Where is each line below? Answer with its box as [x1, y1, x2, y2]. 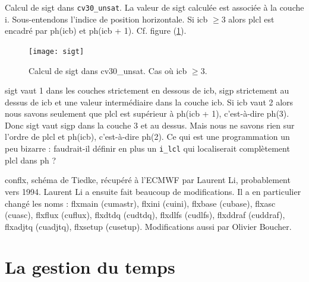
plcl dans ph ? [5, 153, 56, 166]
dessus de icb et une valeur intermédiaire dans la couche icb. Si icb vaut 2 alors [5, 95, 294, 108]
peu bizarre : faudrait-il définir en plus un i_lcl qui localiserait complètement [5, 142, 290, 155]
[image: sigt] [29, 47, 84, 56]
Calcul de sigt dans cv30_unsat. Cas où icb [29, 64, 187, 76]
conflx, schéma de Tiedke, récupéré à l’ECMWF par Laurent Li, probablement [5, 174, 291, 186]
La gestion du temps [5, 255, 175, 279]
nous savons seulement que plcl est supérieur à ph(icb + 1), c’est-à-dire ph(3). [5, 107, 289, 120]
